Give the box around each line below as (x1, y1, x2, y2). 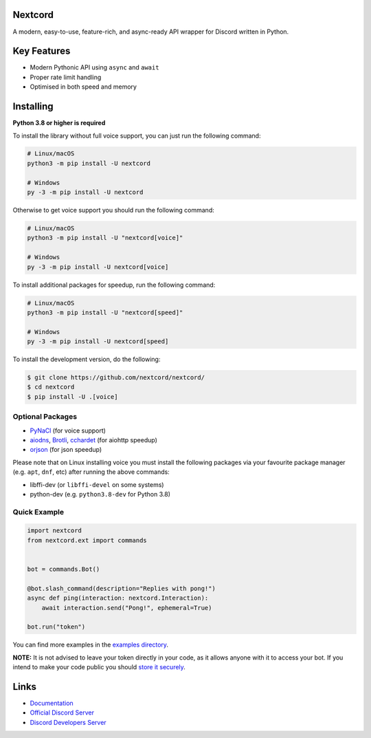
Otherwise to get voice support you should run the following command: (12, 206, 214, 215)
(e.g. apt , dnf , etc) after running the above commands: (12, 468, 170, 476)
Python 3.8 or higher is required (12, 119, 106, 127)
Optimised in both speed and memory (30, 83, 137, 91)
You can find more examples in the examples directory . (12, 640, 168, 649)
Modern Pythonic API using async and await (30, 63, 159, 72)
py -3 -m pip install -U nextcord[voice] (27, 263, 169, 271)
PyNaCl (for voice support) (30, 426, 106, 435)
